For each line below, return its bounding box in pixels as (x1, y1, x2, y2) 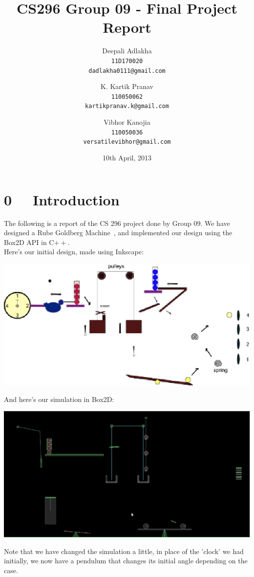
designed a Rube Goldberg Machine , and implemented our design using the (4, 227, 233, 238)
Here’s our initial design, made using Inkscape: (4, 246, 144, 257)
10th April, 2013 (102, 153, 151, 163)
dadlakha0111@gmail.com (88, 67, 166, 74)
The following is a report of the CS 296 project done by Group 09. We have (4, 218, 230, 228)
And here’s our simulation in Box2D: (4, 394, 114, 404)
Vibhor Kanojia (104, 117, 150, 127)
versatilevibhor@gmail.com (83, 138, 171, 146)
